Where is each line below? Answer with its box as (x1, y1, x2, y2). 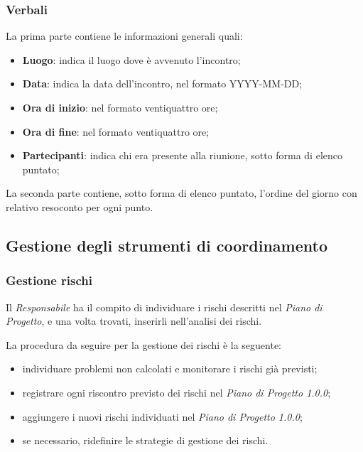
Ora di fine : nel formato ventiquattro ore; (22, 124, 210, 139)
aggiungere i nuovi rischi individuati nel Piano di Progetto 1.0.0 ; (22, 409, 303, 424)
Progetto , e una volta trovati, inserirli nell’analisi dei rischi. (6, 313, 262, 328)
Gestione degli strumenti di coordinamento (6, 234, 327, 256)
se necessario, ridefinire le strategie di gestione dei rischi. (22, 433, 269, 448)
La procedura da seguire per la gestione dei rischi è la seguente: (6, 337, 281, 352)
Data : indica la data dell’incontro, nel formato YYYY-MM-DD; (22, 76, 303, 91)
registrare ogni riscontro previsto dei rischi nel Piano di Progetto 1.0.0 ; (22, 384, 331, 399)
